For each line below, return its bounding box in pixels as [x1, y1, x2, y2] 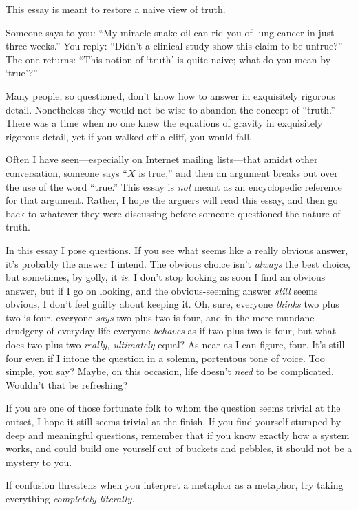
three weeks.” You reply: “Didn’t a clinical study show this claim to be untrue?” [6, 39, 343, 53]
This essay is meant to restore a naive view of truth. [6, 2, 226, 16]
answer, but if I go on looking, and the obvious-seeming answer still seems [6, 283, 318, 297]
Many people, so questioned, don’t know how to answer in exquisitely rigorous [6, 88, 335, 103]
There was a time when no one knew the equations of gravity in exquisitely [6, 116, 323, 130]
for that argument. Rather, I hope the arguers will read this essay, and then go [6, 193, 338, 207]
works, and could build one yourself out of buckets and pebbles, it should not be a [6, 441, 352, 456]
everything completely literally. [6, 491, 135, 505]
